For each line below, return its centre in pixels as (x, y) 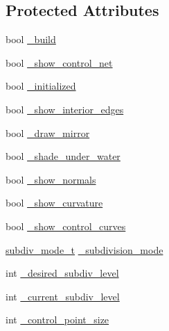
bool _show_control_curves (66, 226)
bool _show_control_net (59, 62)
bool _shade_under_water (63, 156)
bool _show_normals (51, 179)
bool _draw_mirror (48, 132)
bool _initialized (41, 86)
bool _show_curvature (54, 203)
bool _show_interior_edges (65, 109)
